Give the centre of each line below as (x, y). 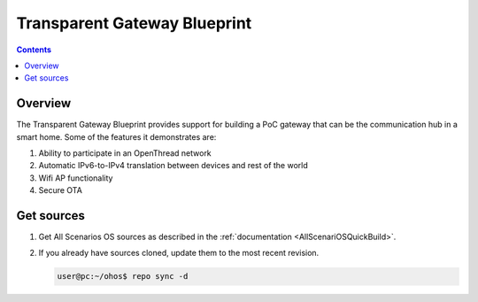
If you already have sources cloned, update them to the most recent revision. (179, 253)
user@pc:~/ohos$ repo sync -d (123, 276)
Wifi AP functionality (76, 178)
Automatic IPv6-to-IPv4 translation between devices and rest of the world (173, 166)
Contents (34, 50)
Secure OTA (61, 190)
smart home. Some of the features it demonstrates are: (116, 136)
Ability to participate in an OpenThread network (125, 153)
